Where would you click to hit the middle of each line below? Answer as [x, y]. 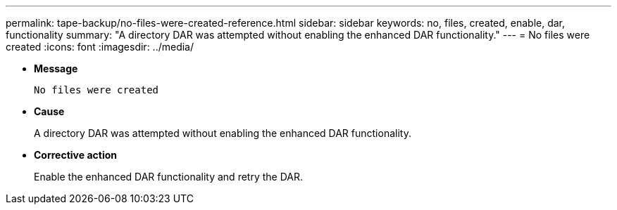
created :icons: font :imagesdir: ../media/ [100, 47]
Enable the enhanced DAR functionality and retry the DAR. [168, 177]
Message [56, 68]
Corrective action [75, 155]
